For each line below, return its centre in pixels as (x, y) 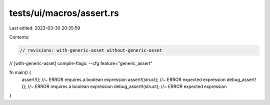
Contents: (19, 37)
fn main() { (20, 72)
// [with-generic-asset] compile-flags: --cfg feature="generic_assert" (81, 63)
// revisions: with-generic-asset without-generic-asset (91, 50)
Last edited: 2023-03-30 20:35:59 (45, 28)
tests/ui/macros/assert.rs (64, 13)
